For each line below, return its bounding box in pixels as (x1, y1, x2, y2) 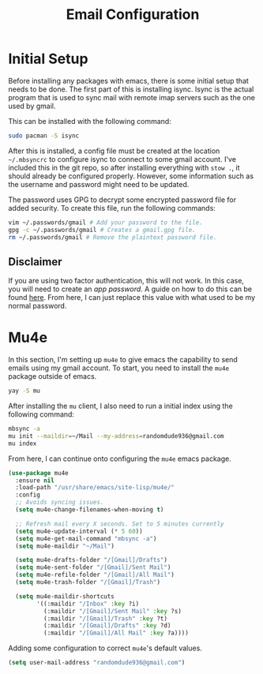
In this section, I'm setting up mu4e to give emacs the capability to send (8, 355, 239, 365)
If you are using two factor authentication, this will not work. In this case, (8, 276, 245, 286)
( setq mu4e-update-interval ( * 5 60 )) (15, 527, 144, 535)
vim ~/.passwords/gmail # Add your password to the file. (8, 219, 203, 227)
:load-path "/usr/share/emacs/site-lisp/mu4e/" (15, 484, 175, 492)
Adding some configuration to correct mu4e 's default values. (8, 643, 203, 653)
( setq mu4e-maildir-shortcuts (15, 592, 115, 601)
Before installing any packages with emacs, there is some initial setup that (8, 76, 249, 85)
